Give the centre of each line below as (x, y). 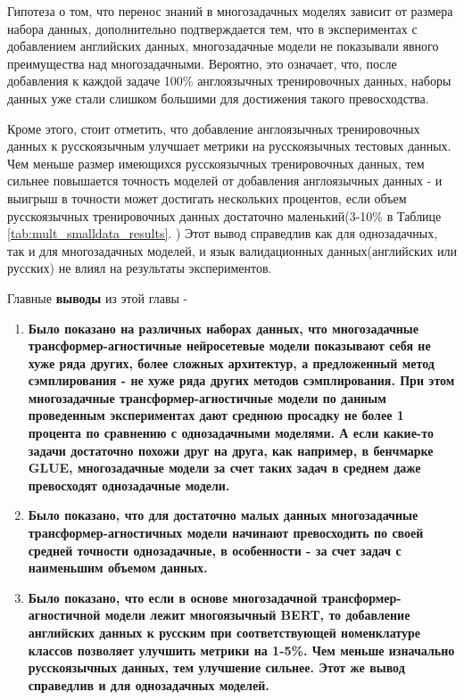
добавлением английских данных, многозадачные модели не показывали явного (223, 46)
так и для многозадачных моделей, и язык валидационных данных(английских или (232, 250)
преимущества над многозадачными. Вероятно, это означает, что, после (202, 63)
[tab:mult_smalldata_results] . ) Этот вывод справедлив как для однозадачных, (223, 233)
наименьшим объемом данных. (118, 568)
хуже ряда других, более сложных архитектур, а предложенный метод (231, 362)
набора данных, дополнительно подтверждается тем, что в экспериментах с (212, 28)
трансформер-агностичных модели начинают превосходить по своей (226, 533)
